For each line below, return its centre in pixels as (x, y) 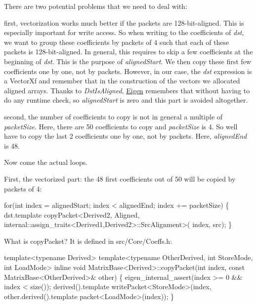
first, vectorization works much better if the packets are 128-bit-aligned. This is (124, 22)
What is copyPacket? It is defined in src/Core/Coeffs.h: (88, 241)
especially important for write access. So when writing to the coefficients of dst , (124, 32)
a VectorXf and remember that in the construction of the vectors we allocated (122, 81)
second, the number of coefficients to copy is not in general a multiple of (113, 116)
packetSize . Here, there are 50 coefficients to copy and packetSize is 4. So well (121, 126)
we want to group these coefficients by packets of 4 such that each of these (117, 42)
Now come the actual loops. (46, 162)
